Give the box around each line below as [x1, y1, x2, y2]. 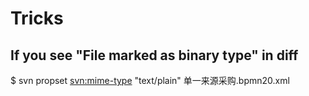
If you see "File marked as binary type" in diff [10, 47, 299, 64]
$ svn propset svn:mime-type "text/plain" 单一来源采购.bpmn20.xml [10, 75, 290, 86]
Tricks [10, 7, 64, 30]
